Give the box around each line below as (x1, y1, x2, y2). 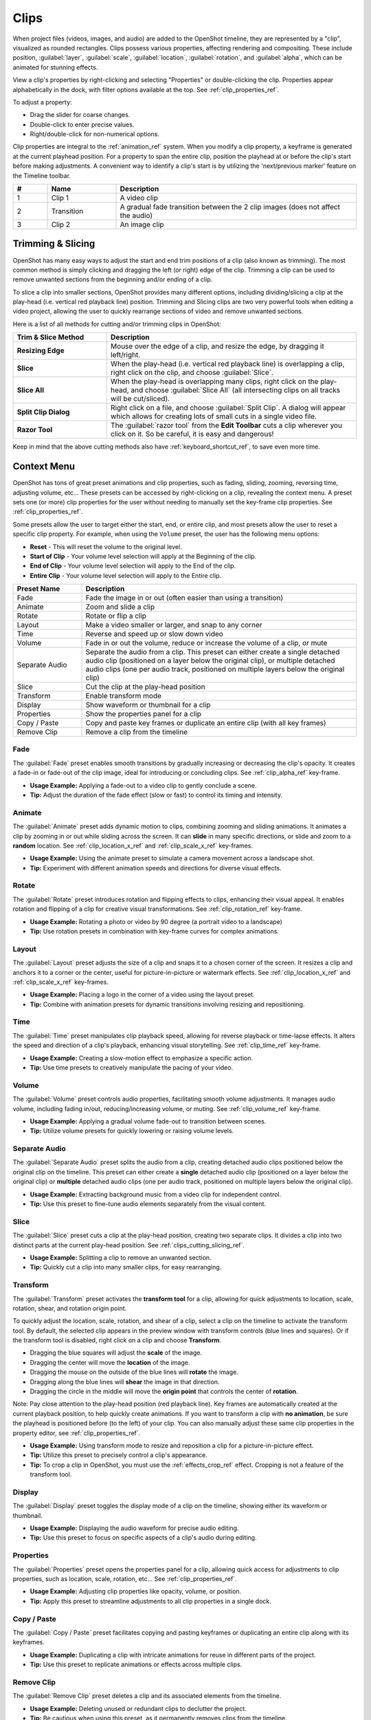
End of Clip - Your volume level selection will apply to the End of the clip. (30, 561, 236, 570)
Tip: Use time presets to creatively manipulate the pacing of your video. (30, 1064, 234, 1072)
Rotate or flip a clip (85, 611, 147, 621)
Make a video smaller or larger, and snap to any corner (85, 620, 262, 630)
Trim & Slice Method (16, 332, 85, 342)
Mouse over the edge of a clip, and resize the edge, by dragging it (110, 341, 324, 351)
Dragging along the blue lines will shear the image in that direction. (30, 1377, 220, 1386)
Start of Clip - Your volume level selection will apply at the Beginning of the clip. (30, 552, 257, 560)
